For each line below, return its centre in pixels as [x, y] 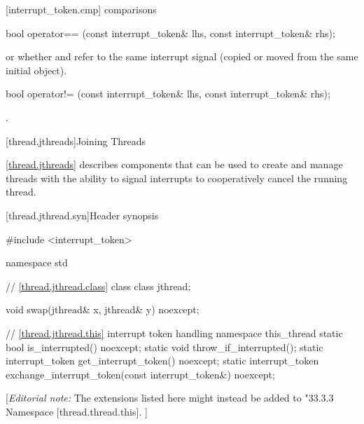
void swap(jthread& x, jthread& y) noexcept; [103, 309]
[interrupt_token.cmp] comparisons [81, 9]
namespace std [37, 262]
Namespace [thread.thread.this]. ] [77, 411]
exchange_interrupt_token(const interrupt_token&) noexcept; [140, 374]
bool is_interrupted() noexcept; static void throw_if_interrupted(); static [164, 347]
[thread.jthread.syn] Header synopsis [82, 215]
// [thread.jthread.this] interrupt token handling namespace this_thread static [174, 333]
